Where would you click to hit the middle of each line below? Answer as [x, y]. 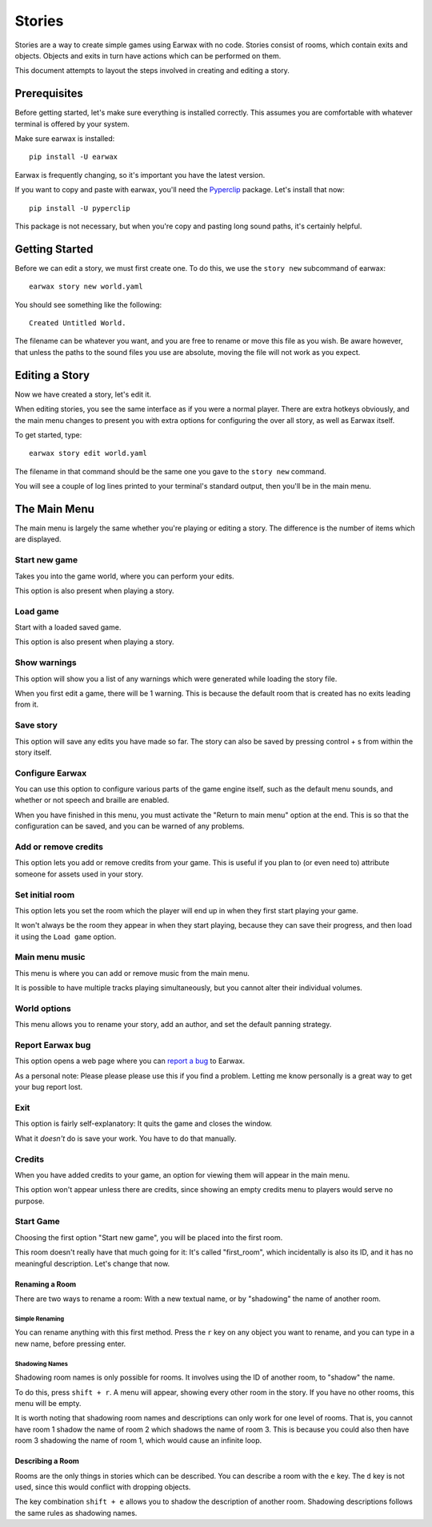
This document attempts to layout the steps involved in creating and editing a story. [152, 71]
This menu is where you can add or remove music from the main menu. [132, 973]
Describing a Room [47, 1461]
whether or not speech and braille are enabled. [92, 800]
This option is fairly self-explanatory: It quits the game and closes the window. [143, 1124]
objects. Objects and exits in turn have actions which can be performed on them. [148, 55]
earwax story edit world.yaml [88, 453]
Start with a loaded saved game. [68, 627]
